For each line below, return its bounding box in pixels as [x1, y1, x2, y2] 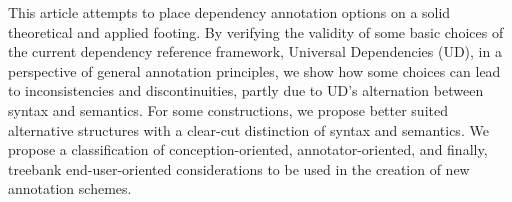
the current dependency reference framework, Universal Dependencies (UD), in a [8, 41, 502, 62]
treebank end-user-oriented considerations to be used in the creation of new [8, 158, 470, 179]
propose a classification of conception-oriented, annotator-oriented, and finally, [8, 139, 488, 160]
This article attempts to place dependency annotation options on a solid [8, 2, 451, 22]
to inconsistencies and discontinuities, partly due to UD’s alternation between [8, 80, 484, 101]
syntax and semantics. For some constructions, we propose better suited [8, 99, 448, 120]
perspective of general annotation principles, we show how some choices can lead [8, 60, 501, 81]
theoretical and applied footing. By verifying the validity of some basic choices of [8, 21, 504, 42]
